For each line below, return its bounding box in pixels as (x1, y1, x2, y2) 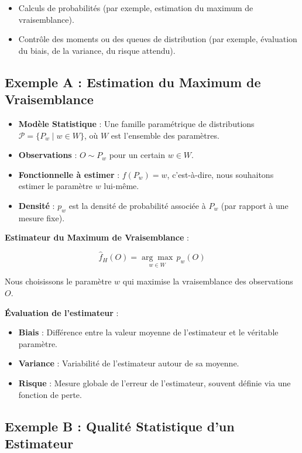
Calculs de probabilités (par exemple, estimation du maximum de (18, 2, 253, 13)
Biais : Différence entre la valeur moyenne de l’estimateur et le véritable (18, 326, 279, 338)
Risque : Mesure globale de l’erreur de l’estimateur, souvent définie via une (18, 376, 291, 389)
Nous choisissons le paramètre (5, 275, 112, 287)
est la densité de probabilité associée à (68, 199, 206, 211)
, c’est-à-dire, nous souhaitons (167, 168, 274, 180)
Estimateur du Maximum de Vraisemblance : (5, 231, 189, 243)
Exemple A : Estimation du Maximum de (5, 73, 261, 91)
